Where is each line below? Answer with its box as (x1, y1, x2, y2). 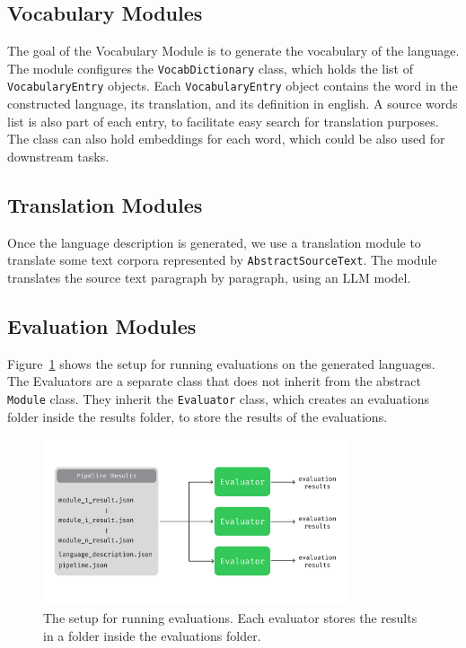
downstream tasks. (7, 146, 110, 165)
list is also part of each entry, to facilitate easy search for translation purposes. (7, 111, 439, 130)
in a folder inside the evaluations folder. (43, 626, 261, 644)
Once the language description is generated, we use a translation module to (7, 232, 421, 251)
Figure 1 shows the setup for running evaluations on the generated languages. (7, 354, 435, 372)
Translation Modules (7, 190, 203, 218)
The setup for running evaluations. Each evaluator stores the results (43, 608, 418, 626)
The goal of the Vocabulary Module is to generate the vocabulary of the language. (7, 41, 460, 60)
